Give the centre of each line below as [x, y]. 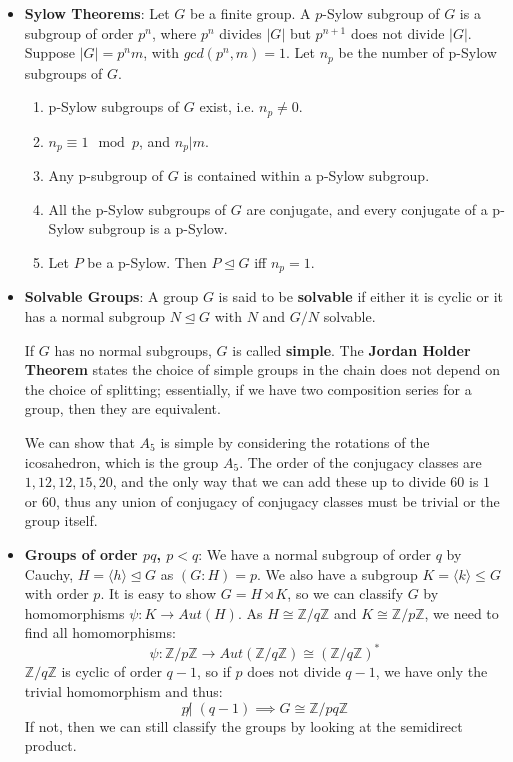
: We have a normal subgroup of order [314, 553]
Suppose [50, 52]
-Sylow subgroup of [381, 13]
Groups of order [81, 553]
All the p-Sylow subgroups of [137, 208]
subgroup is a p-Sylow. [158, 228]
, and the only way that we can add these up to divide [279, 481]
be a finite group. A [250, 13]
